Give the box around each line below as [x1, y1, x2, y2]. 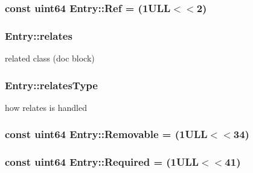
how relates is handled [5, 101, 87, 113]
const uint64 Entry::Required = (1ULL [5, 154, 199, 169]
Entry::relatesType [5, 77, 98, 92]
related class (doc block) [5, 52, 95, 64]
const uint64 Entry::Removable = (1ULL [5, 127, 208, 142]
